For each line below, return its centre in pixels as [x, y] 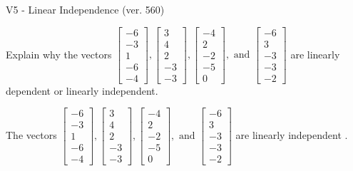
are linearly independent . [292, 134]
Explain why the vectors [59, 54]
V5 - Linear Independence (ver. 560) [85, 9]
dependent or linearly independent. [82, 90]
